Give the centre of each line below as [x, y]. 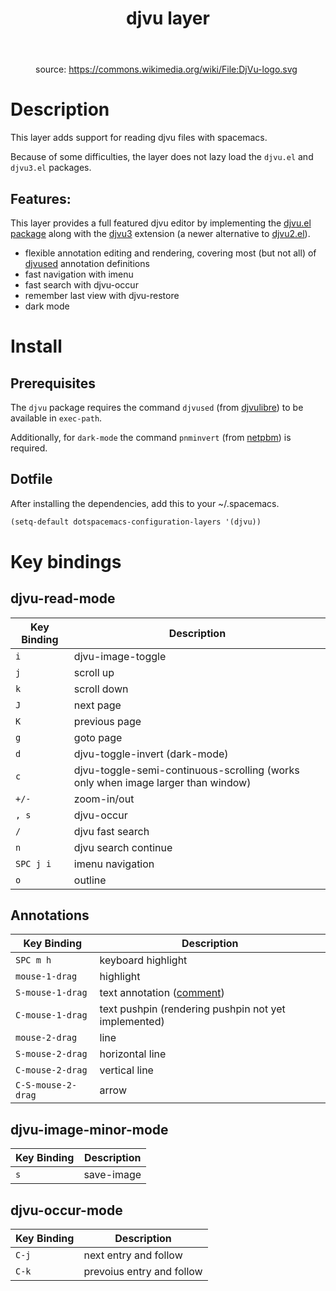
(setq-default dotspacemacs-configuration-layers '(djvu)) [136, 522]
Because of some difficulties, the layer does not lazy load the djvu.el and [162, 157]
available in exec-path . [56, 418]
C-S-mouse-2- [46, 1085]
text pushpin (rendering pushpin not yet [192, 1009]
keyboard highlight [143, 960]
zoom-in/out [104, 799]
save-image [112, 1175]
